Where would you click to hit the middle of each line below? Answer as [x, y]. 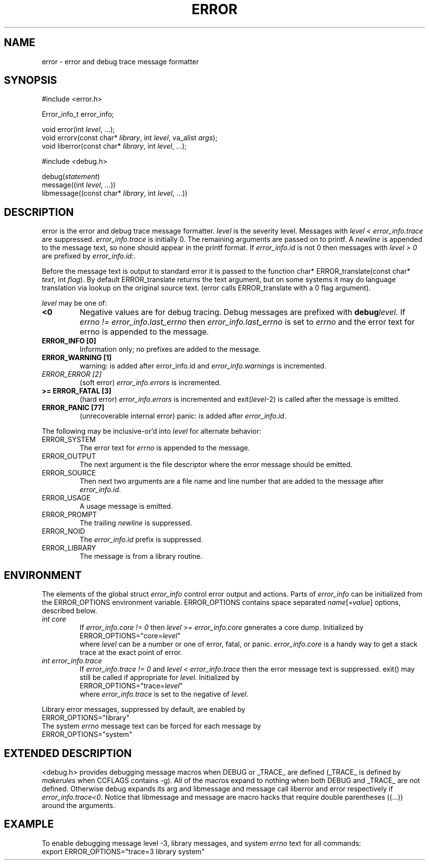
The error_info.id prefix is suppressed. [141, 540]
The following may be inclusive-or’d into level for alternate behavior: [152, 431]
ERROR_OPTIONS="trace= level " [131, 686]
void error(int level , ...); [78, 130]
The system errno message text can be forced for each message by [151, 726]
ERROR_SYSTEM [69, 440]
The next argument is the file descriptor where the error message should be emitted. [216, 465]
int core [54, 619]
